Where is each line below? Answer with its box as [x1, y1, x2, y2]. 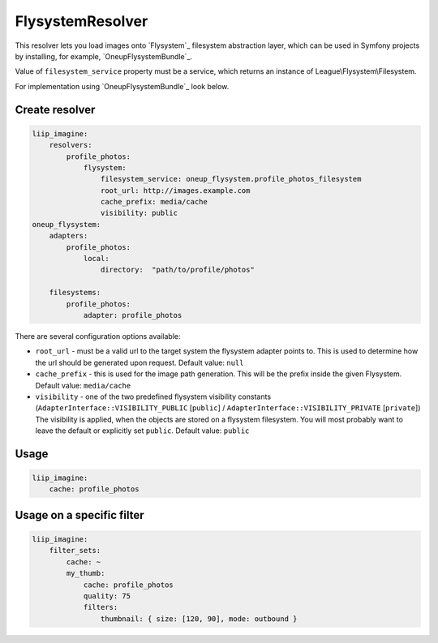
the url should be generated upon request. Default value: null [35, 358, 244, 367]
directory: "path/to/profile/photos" [100, 265, 255, 275]
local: [83, 254, 109, 264]
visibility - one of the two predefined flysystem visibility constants [35, 392, 272, 401]
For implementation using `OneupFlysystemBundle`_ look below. [15, 81, 230, 91]
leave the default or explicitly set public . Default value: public [35, 426, 250, 435]
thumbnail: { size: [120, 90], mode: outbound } [100, 614, 298, 624]
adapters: [49, 231, 88, 241]
